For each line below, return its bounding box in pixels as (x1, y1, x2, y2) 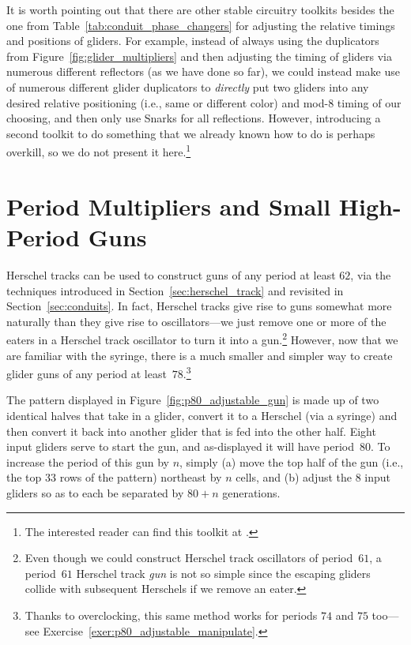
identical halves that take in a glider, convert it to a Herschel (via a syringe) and (6, 407, 398, 423)
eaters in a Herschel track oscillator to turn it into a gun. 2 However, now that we (6, 329, 398, 347)
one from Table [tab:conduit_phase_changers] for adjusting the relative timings (6, 17, 395, 33)
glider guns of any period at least (6, 365, 167, 381)
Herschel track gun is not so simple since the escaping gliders (76, 564, 371, 581)
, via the (350, 266, 391, 283)
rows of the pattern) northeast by (59, 469, 222, 486)
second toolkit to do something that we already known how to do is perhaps (6, 125, 375, 141)
